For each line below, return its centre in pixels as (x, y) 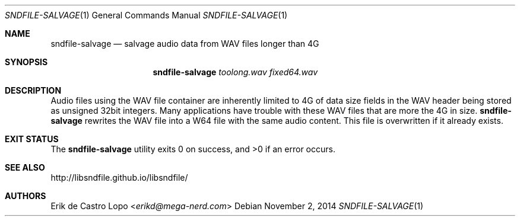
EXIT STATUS (32, 139)
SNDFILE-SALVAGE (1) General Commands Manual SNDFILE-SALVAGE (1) (146, 15)
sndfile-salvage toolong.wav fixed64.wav (235, 72)
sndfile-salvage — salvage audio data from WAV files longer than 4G (185, 44)
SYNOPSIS (26, 62)
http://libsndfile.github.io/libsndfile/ (119, 177)
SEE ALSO (25, 167)
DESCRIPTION (33, 90)
